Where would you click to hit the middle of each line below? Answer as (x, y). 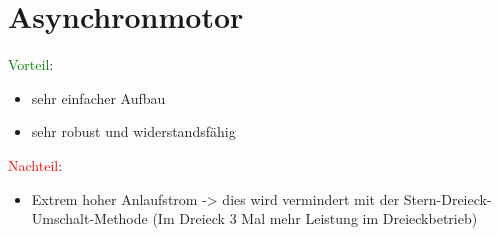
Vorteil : (31, 64)
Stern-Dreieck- (447, 198)
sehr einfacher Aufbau (98, 97)
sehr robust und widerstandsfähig (133, 131)
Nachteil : (35, 164)
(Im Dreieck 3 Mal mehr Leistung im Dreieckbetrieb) (315, 218)
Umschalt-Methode (89, 218)
